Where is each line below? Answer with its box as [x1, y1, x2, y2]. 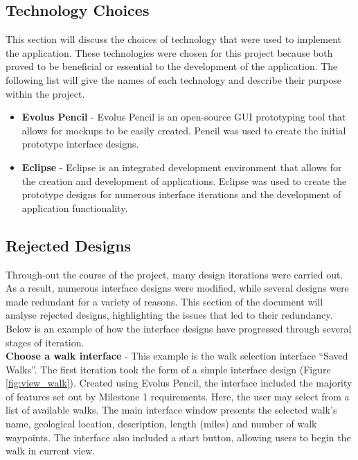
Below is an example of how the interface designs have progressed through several [6, 321, 352, 335]
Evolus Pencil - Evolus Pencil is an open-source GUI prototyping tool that [21, 109, 346, 124]
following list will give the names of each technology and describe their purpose [6, 72, 341, 87]
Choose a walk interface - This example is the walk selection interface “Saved [6, 348, 348, 363]
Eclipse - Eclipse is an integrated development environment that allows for [21, 159, 342, 174]
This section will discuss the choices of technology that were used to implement [6, 32, 342, 46]
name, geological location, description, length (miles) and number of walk [6, 416, 317, 431]
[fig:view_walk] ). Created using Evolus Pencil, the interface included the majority [6, 375, 352, 390]
